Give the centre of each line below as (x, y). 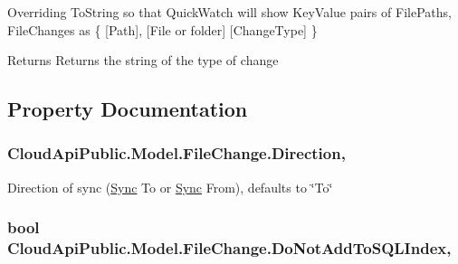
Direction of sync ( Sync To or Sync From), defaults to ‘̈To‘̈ (170, 187)
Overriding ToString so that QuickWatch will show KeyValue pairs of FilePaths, (229, 12)
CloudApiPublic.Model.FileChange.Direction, (177, 153)
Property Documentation (128, 109)
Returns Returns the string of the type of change (143, 60)
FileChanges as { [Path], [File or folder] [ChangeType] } (162, 29)
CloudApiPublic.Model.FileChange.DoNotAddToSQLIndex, (229, 248)
